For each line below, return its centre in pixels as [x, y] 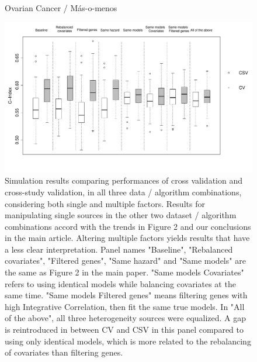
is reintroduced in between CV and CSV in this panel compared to [124, 330]
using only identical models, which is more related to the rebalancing [128, 341]
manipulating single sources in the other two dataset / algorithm [121, 215]
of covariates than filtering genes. [64, 352]
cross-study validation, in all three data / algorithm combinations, [123, 192]
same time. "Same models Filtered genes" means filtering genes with [126, 295]
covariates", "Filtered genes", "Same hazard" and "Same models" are [125, 261]
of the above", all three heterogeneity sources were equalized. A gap [126, 318]
